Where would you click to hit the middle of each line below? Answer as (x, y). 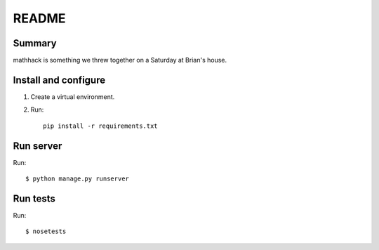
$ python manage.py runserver (78, 179)
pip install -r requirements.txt (100, 126)
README (39, 18)
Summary (35, 43)
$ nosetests (46, 231)
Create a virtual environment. (73, 97)
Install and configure (59, 80)
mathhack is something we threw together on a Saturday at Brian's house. (120, 60)
